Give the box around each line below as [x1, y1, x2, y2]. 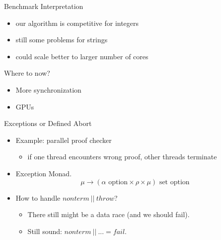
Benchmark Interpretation [4, 1, 83, 11]
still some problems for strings [15, 34, 108, 45]
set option [159, 178, 190, 186]
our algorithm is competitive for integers [15, 17, 139, 28]
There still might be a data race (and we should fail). [27, 209, 190, 220]
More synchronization [15, 84, 81, 95]
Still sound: [27, 226, 62, 236]
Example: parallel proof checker [15, 134, 112, 145]
